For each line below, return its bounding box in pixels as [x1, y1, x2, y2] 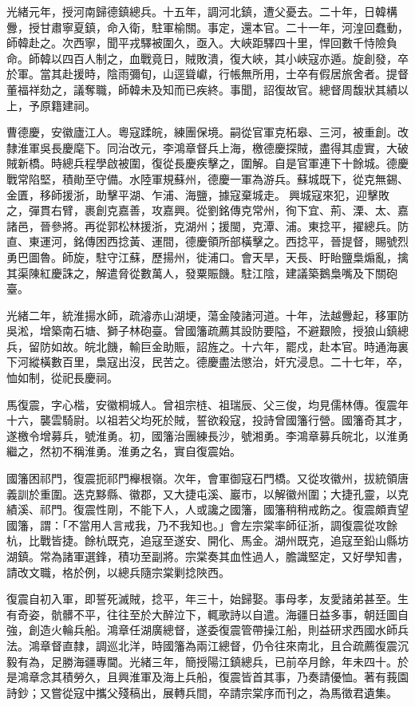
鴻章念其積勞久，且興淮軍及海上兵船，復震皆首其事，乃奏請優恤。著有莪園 [17, 669, 409, 685]
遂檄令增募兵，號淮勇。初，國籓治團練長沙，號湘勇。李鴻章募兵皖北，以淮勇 [6, 427, 409, 444]
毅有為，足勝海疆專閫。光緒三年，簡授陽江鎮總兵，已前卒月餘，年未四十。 [6, 653, 397, 669]
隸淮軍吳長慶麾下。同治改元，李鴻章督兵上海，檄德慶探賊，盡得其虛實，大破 [6, 139, 409, 156]
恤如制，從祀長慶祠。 [6, 369, 118, 386]
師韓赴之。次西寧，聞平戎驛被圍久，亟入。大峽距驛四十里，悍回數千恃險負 [6, 34, 397, 51]
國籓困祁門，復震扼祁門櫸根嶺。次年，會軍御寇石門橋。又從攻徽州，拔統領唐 [6, 470, 409, 487]
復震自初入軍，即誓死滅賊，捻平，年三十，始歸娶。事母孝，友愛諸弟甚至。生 [6, 590, 409, 607]
